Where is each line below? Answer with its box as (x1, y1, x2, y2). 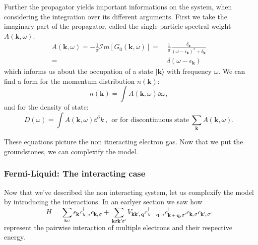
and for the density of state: (4, 102, 89, 112)
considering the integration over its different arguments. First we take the (4, 11, 227, 21)
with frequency (167, 66, 212, 76)
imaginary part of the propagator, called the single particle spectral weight (4, 21, 231, 31)
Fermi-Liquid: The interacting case (4, 167, 145, 180)
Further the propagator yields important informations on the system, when (4, 1, 232, 11)
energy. (4, 232, 25, 242)
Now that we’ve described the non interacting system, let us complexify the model (4, 186, 254, 197)
